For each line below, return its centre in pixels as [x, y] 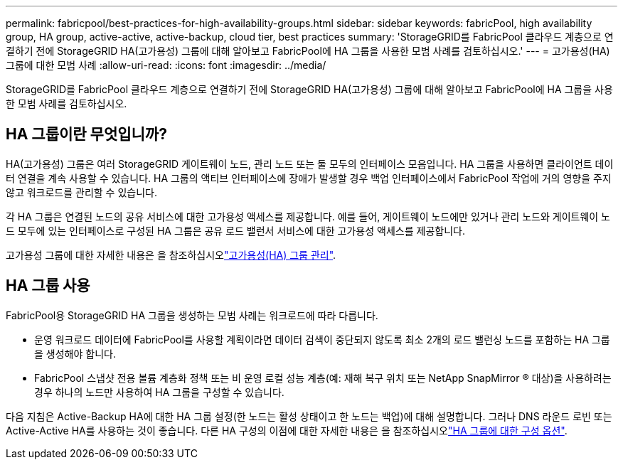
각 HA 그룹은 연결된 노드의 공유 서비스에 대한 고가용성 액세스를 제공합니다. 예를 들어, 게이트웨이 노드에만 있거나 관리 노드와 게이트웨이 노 [308, 216]
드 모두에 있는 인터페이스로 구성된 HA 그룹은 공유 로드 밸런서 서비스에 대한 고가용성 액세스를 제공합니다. [235, 230]
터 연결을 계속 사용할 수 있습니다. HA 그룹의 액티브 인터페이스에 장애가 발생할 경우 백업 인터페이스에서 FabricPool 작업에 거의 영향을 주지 [309, 178]
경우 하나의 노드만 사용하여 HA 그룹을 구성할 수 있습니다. [159, 392]
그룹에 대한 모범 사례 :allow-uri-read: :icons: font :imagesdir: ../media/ [166, 65]
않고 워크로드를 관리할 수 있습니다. [81, 192]
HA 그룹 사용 [48, 286]
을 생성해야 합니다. [75, 353]
